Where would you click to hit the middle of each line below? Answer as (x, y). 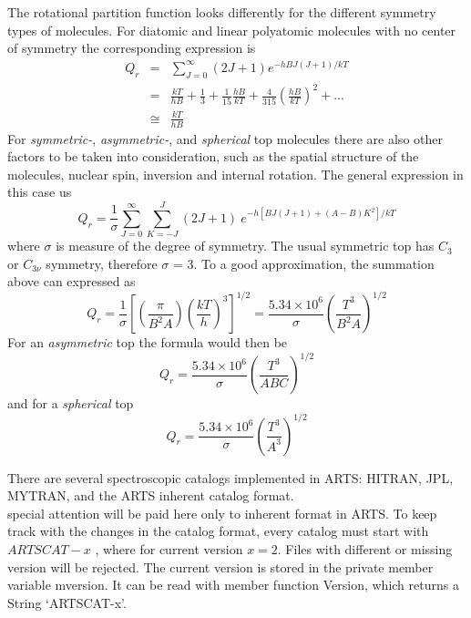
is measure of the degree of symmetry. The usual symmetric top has (245, 246)
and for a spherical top (71, 403)
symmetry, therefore (102, 263)
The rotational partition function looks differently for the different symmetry (222, 12)
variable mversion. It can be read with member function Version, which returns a (233, 585)
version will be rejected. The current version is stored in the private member (220, 566)
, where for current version (169, 548)
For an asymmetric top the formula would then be (148, 342)
